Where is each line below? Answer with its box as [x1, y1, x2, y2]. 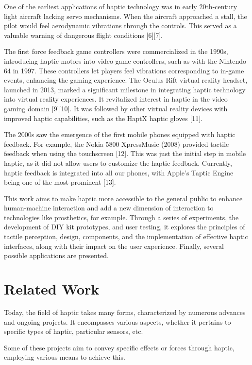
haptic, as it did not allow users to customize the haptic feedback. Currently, [4, 157, 232, 168]
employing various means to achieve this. [4, 352, 125, 362]
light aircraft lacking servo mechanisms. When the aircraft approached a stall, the [4, 11, 247, 21]
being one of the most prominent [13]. [4, 177, 116, 187]
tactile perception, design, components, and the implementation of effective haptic [4, 231, 248, 242]
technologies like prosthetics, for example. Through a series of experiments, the [4, 212, 239, 222]
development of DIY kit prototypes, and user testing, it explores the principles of [4, 222, 245, 232]
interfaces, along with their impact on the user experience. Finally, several [4, 241, 224, 251]
